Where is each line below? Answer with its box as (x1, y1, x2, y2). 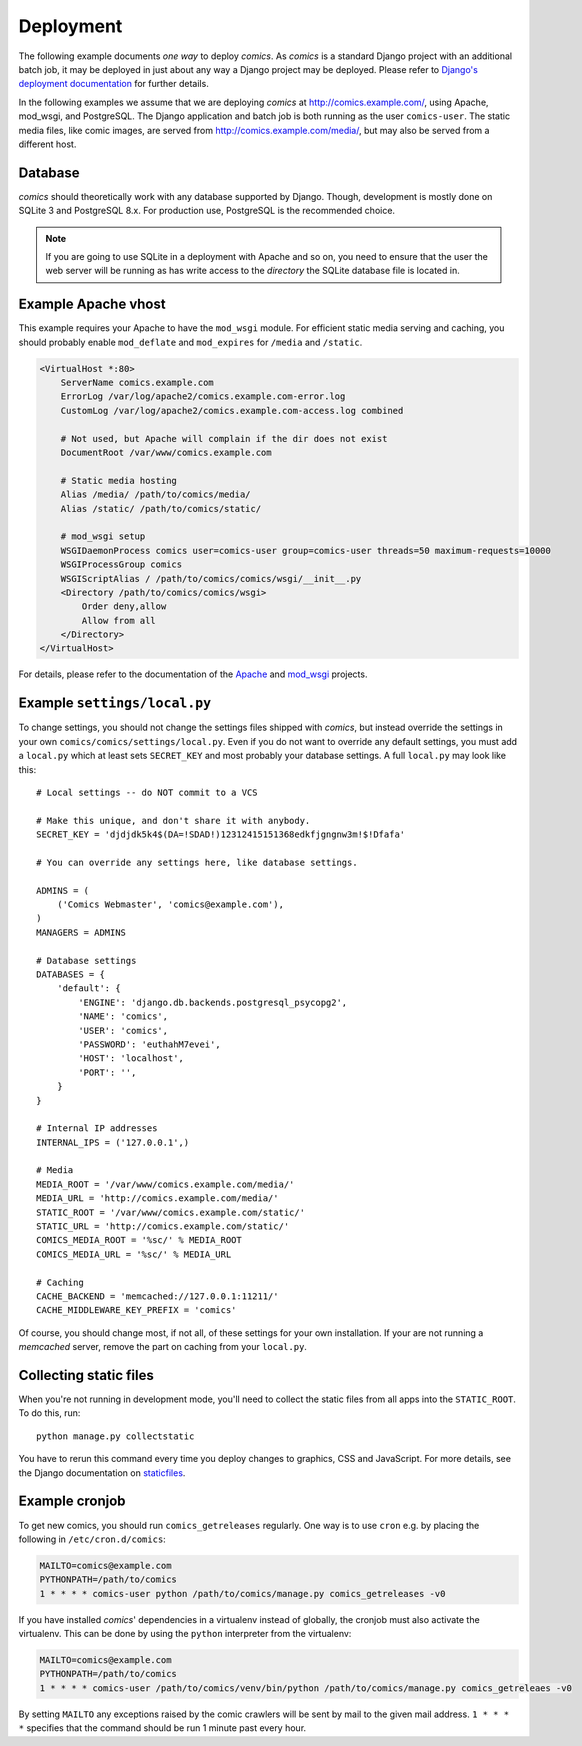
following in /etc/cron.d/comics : (18, 1533, 167, 1545)
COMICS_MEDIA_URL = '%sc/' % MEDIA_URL (36, 1248, 232, 1260)
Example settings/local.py (18, 695, 212, 712)
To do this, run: (18, 1407, 81, 1419)
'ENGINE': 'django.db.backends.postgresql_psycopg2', (78, 996, 348, 1008)
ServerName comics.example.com (60, 377, 214, 389)
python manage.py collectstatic (36, 1430, 195, 1442)
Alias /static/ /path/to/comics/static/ (60, 503, 262, 514)
